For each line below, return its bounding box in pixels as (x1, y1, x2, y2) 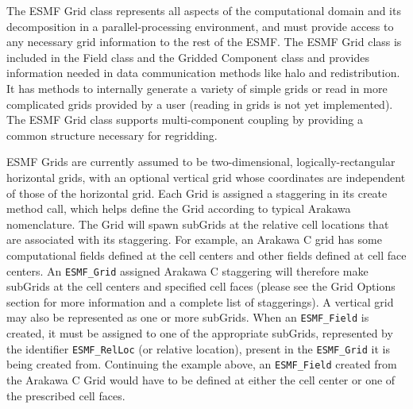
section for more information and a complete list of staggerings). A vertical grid (6, 293, 394, 310)
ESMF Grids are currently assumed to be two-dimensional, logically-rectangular (6, 153, 396, 170)
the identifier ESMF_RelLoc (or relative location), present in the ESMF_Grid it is (6, 340, 391, 357)
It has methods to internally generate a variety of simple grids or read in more (6, 79, 388, 96)
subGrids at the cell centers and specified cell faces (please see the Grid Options (6, 278, 396, 295)
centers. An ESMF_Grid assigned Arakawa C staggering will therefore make (6, 262, 369, 279)
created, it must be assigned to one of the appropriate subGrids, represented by (6, 325, 393, 341)
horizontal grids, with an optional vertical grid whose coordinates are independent (6, 168, 406, 185)
